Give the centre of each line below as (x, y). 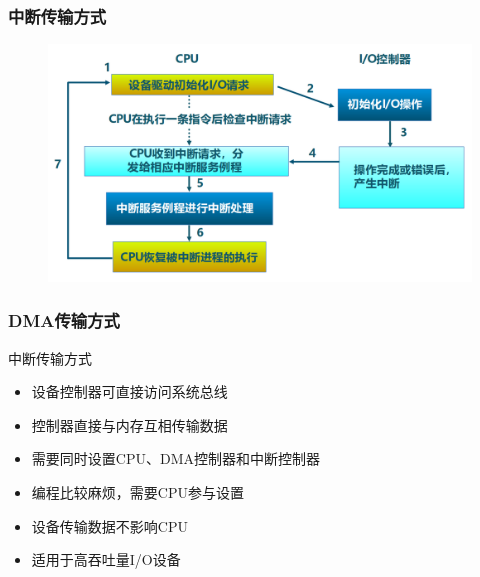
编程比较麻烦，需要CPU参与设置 (137, 492)
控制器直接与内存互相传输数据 (129, 424)
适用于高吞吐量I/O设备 (106, 559)
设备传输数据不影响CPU (109, 525)
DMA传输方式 (64, 320)
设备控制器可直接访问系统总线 (129, 391)
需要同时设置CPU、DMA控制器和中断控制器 (175, 458)
